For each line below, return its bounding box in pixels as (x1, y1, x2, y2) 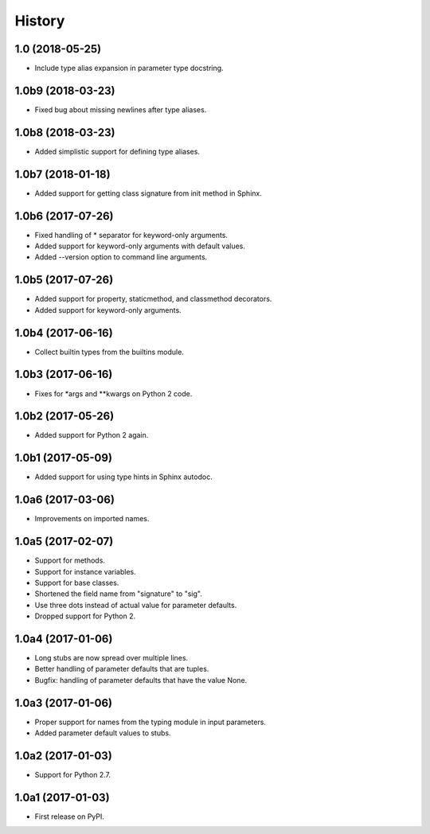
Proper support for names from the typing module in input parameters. (34, 717, 267, 727)
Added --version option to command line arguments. (34, 252, 208, 262)
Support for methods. (34, 555, 105, 565)
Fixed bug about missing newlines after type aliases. (34, 104, 207, 115)
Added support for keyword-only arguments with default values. (34, 241, 246, 251)
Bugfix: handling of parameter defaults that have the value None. (34, 675, 248, 684)
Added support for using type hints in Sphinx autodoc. (34, 472, 213, 481)
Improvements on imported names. (34, 514, 150, 524)
